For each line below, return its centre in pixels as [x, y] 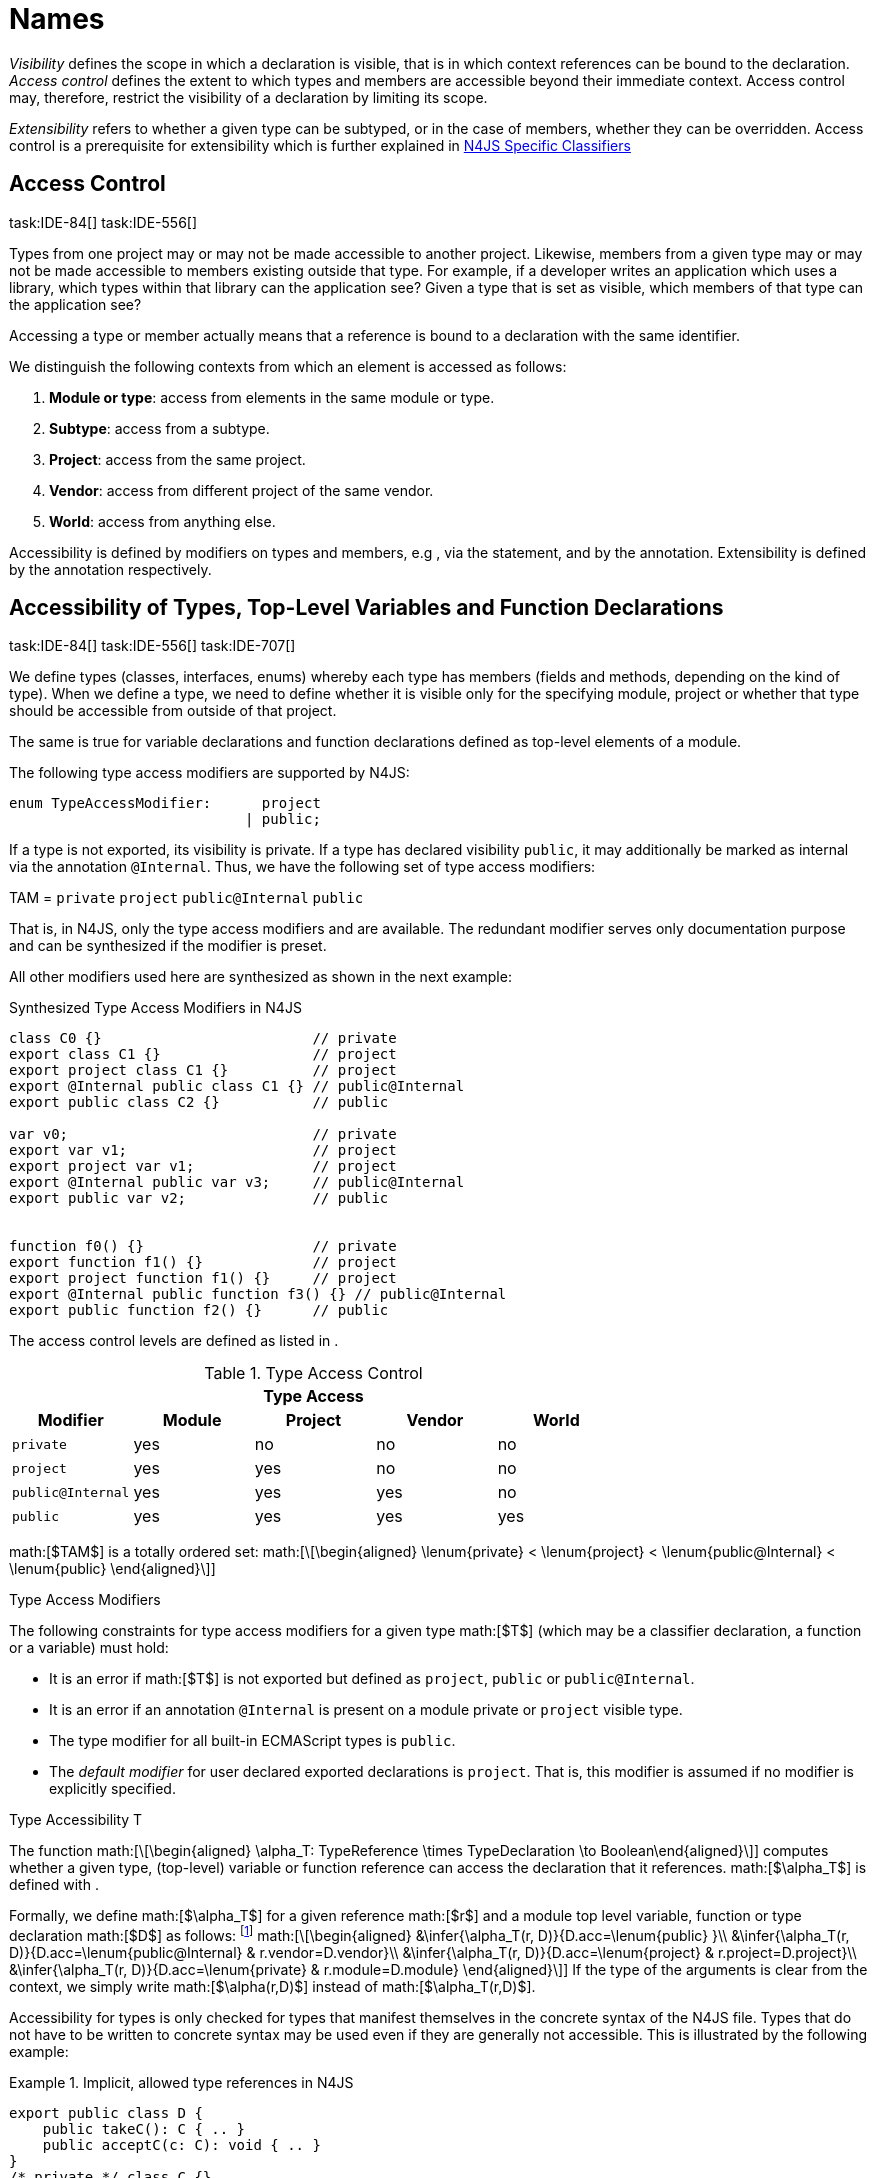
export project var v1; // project [203, 1166]
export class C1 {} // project [203, 1054]
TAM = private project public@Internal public [186, 898]
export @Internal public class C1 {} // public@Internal [237, 1086]
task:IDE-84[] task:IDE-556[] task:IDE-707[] [152, 646]
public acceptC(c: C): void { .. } [181, 2145]
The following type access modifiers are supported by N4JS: [209, 773]
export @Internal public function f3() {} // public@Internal [258, 1294]
